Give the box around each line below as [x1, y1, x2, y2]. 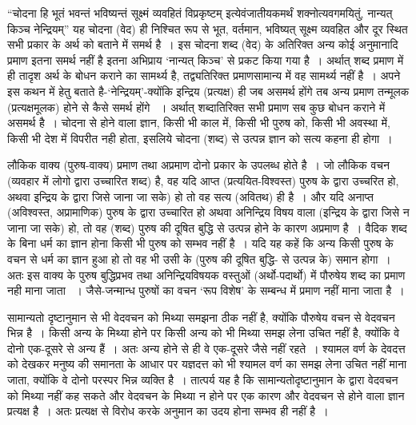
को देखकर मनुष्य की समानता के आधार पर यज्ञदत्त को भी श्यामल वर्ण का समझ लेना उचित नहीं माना [7, 355, 407, 372]
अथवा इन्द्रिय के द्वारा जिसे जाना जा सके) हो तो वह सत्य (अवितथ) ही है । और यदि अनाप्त [7, 188, 374, 205]
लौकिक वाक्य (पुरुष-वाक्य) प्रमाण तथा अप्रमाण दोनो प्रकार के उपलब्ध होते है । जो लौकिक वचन [7, 157, 390, 173]
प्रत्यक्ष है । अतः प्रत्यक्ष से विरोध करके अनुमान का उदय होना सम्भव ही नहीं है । [7, 403, 329, 419]
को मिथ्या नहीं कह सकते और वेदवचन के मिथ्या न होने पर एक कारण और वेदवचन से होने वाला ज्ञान [7, 387, 405, 403]
